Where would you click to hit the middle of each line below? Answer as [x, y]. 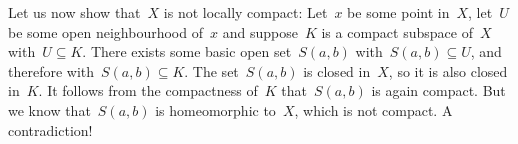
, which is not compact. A [373, 109]
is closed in [337, 70]
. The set [211, 70]
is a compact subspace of [397, 31]
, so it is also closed [448, 70]
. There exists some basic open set [187, 51]
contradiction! [50, 129]
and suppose [260, 31]
